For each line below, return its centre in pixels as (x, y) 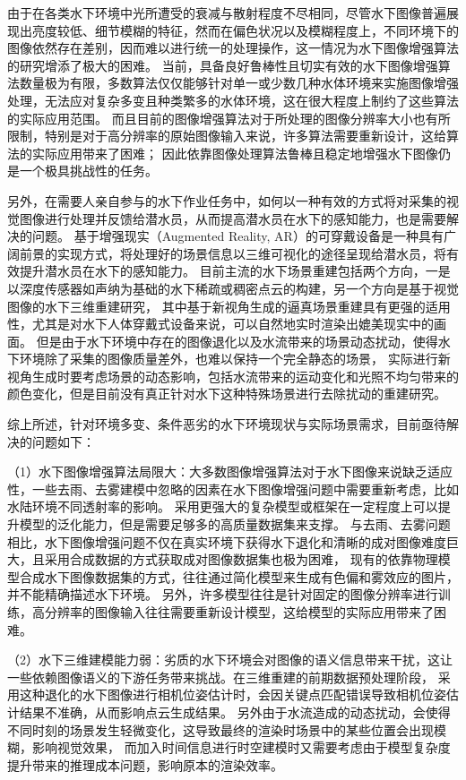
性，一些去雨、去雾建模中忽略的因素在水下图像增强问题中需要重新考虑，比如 (233, 489)
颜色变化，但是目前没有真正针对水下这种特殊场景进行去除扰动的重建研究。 (227, 394)
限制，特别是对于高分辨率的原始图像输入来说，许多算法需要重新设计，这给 (227, 136)
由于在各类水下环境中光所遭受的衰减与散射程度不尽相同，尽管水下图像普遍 (227, 13)
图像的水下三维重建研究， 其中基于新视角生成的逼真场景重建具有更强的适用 (229, 306)
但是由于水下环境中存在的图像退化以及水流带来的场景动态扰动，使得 (237, 341)
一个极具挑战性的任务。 (88, 171)
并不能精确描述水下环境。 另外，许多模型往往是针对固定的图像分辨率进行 (223, 594)
